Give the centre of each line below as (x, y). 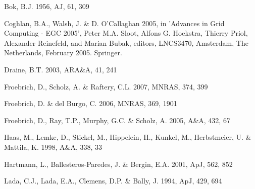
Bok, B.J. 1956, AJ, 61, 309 (47, 6)
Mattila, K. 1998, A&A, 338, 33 (53, 147)
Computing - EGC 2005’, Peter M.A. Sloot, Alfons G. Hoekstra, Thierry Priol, (126, 33)
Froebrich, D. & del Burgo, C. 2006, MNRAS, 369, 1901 (91, 103)
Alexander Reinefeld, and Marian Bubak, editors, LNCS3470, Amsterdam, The (126, 42)
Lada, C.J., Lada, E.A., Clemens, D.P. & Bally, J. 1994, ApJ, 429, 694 (113, 181)
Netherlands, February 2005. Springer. (63, 53)
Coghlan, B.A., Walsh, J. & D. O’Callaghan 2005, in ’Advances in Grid (114, 23)
